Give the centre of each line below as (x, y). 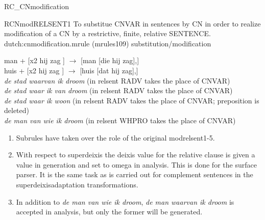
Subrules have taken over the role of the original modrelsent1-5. (115, 137)
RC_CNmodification (37, 6)
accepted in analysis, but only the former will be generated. (109, 212)
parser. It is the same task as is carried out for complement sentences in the (135, 174)
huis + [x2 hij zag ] (34, 70)
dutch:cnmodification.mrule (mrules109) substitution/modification (108, 43)
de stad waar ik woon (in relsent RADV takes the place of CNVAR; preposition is (132, 100)
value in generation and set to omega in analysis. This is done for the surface (136, 164)
